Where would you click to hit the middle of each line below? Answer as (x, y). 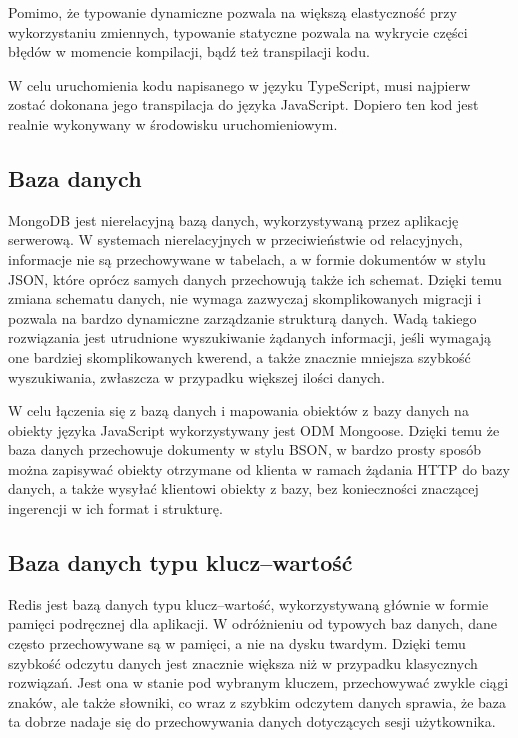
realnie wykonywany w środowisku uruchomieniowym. (173, 123)
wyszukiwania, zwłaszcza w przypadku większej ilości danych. (196, 376)
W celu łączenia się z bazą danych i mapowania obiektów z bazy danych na (238, 410)
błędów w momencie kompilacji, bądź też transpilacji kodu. (189, 51)
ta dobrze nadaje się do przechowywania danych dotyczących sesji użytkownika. (252, 721)
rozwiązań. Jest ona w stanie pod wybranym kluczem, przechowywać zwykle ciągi (258, 682)
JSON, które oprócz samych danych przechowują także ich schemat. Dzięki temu (255, 278)
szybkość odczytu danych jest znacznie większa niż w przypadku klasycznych (243, 662)
